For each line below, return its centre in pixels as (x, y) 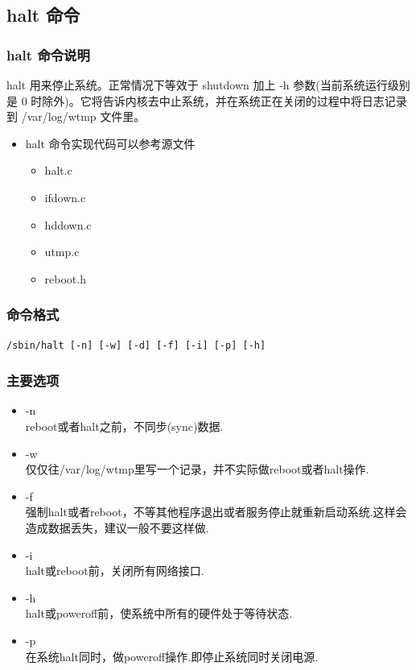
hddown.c (68, 224)
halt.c (58, 170)
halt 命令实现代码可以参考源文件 (110, 143)
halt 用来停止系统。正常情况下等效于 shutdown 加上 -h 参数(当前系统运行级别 (208, 85)
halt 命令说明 (48, 54)
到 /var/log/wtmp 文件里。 (76, 116)
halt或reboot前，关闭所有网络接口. (115, 571)
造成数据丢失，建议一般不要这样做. (117, 527)
